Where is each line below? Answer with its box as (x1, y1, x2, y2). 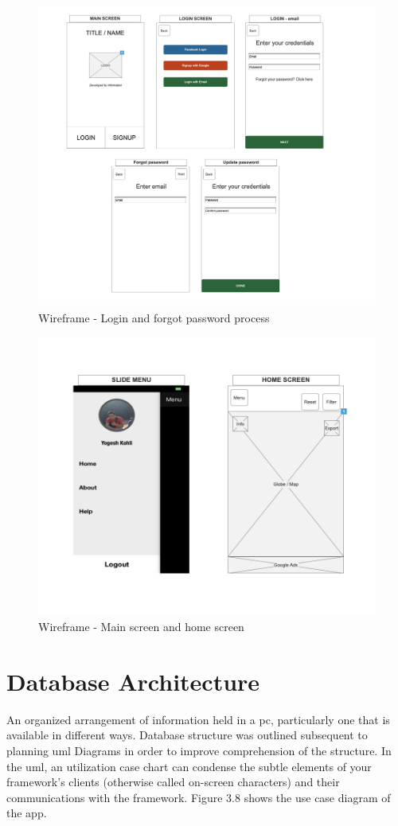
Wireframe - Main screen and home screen (38, 618, 244, 635)
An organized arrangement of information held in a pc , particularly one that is (6, 711, 390, 727)
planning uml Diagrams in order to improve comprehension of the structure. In (6, 742, 392, 758)
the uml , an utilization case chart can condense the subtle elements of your (6, 758, 372, 774)
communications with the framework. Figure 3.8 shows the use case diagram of (6, 789, 391, 805)
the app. (6, 805, 47, 821)
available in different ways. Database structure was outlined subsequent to (6, 727, 368, 743)
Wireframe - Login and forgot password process (38, 309, 270, 325)
